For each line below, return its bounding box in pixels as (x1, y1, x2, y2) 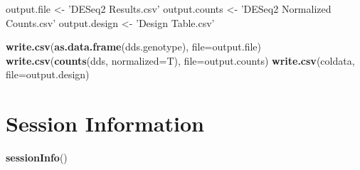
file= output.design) (6, 67, 90, 82)
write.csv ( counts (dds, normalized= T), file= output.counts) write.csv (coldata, (6, 53, 355, 68)
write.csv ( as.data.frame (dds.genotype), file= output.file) (6, 39, 261, 54)
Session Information (6, 109, 204, 138)
